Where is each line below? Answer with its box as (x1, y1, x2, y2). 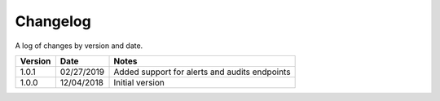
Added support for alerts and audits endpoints (113, 66, 291, 77)
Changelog (15, 12, 91, 30)
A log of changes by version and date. (15, 41, 143, 50)
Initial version (113, 77, 165, 88)
